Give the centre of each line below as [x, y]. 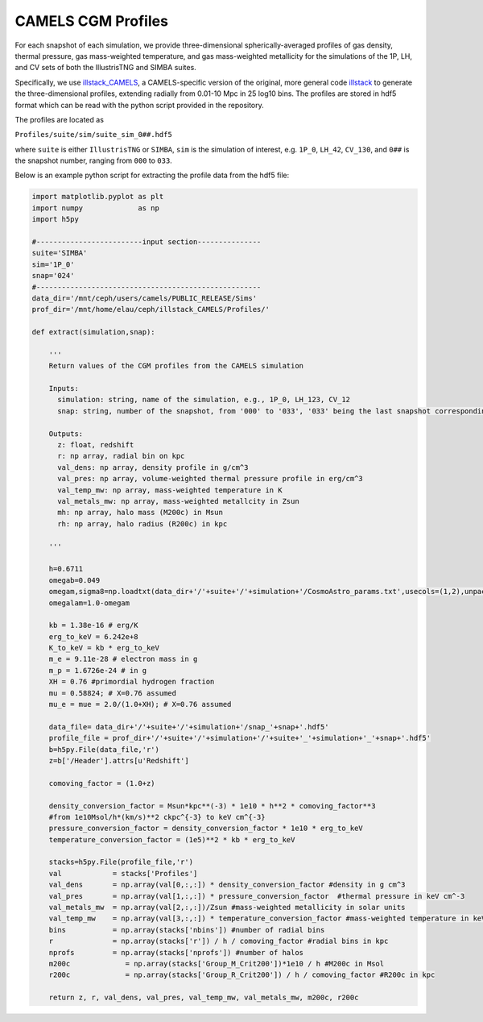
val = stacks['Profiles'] [123, 873]
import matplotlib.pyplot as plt [98, 197]
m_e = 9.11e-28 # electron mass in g [123, 659]
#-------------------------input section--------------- [147, 242]
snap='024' [53, 276]
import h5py [56, 219]
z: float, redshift [96, 445]
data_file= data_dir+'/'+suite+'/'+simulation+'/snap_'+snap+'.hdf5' [189, 727]
